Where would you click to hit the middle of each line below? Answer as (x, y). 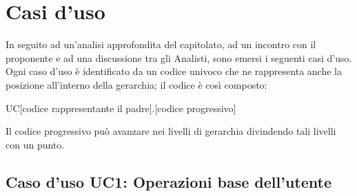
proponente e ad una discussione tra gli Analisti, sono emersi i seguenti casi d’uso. (179, 57)
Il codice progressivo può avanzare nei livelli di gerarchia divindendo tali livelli (171, 131)
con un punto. (35, 144)
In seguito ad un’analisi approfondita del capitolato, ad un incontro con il (161, 44)
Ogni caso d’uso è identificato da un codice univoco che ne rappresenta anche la (174, 71)
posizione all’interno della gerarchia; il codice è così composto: (136, 84)
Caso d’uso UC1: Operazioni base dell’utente (169, 181)
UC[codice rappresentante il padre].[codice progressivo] (121, 108)
